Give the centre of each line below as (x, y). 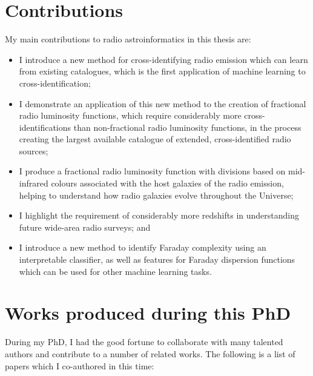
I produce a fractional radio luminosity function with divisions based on (152, 171)
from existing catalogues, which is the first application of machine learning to (162, 71)
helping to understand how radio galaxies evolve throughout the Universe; (156, 195)
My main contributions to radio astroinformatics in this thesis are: (128, 39)
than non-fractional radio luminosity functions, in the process (187, 127)
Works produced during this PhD (148, 313)
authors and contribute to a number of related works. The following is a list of (150, 353)
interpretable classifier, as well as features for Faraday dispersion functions (157, 259)
